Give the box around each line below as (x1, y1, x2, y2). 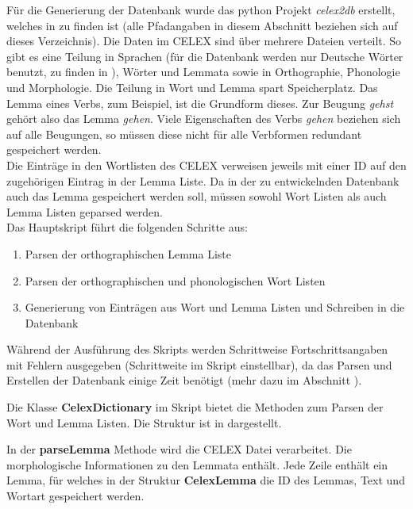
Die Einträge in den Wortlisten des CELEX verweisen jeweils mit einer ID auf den (6, 156, 407, 173)
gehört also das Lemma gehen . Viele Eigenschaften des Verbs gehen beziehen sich (6, 110, 401, 127)
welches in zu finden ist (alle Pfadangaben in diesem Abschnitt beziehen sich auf (6, 17, 398, 33)
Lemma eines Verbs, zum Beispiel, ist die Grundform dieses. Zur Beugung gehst (6, 94, 394, 111)
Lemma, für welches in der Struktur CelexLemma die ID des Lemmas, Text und (6, 472, 405, 488)
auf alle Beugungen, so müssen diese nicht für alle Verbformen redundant (6, 125, 362, 142)
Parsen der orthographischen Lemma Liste (25, 245, 231, 262)
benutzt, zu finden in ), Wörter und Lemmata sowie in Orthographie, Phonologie (6, 63, 400, 80)
